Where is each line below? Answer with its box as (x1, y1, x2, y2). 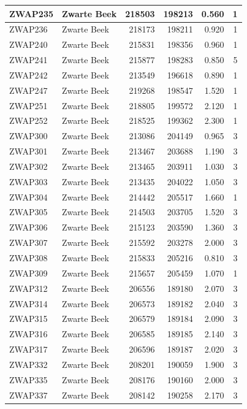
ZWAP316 (9, 327, 48, 340)
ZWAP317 (9, 343, 48, 356)
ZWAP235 (9, 7, 54, 20)
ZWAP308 (9, 251, 48, 264)
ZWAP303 (9, 175, 48, 188)
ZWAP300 (9, 129, 48, 142)
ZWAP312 (9, 281, 48, 294)
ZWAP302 (9, 159, 48, 172)
